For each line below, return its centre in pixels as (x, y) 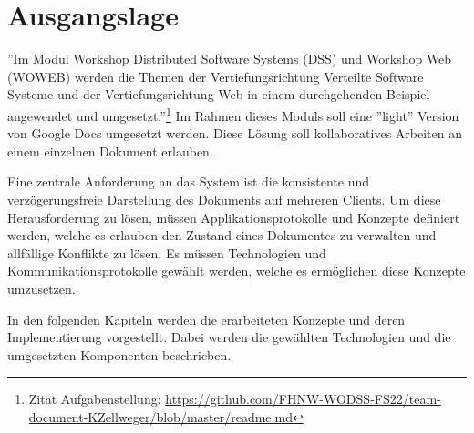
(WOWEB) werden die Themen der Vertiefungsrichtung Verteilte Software (216, 76)
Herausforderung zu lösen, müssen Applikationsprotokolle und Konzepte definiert (234, 217)
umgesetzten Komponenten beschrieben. (119, 354)
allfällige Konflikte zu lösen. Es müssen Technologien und (167, 252)
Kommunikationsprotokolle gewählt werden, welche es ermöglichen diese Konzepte (237, 271)
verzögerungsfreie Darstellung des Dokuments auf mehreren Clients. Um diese (224, 199)
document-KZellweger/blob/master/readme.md (160, 416)
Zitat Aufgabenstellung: (95, 399)
